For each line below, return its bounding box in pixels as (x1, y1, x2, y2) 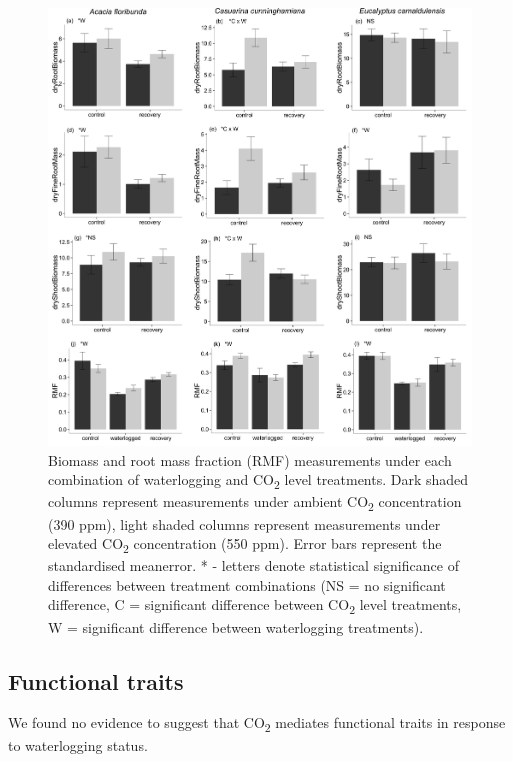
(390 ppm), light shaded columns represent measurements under (48, 513, 441, 534)
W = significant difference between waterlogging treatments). (48, 616, 424, 637)
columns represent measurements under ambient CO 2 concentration (48, 491, 462, 515)
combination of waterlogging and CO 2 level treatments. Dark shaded (48, 469, 469, 493)
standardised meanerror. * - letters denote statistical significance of (48, 555, 459, 576)
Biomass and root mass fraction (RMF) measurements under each (48, 449, 452, 470)
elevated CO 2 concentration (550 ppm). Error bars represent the (48, 533, 442, 556)
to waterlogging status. (8, 734, 148, 755)
